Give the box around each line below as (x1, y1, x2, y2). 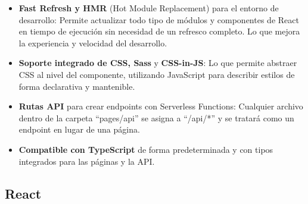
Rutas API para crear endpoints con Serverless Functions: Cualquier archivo (18, 100, 303, 112)
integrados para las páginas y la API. (18, 155, 155, 167)
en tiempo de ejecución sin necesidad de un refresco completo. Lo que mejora (18, 25, 300, 37)
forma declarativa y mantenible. (18, 80, 135, 92)
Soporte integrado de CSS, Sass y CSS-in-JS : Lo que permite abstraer (18, 57, 297, 69)
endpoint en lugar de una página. (18, 123, 140, 136)
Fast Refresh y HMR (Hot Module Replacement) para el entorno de (18, 2, 279, 14)
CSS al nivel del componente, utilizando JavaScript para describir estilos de (18, 68, 295, 80)
